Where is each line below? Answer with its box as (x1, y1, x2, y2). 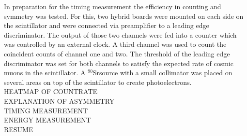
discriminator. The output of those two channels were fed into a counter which (4, 29, 237, 40)
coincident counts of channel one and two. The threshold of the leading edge (4, 48, 230, 58)
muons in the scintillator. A (4, 68, 86, 78)
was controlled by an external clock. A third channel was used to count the (4, 39, 227, 49)
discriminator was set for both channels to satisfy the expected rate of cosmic (4, 58, 233, 68)
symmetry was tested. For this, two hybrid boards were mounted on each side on (4, 11, 244, 21)
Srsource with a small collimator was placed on (93, 68, 232, 78)
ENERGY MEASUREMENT (4, 115, 91, 125)
